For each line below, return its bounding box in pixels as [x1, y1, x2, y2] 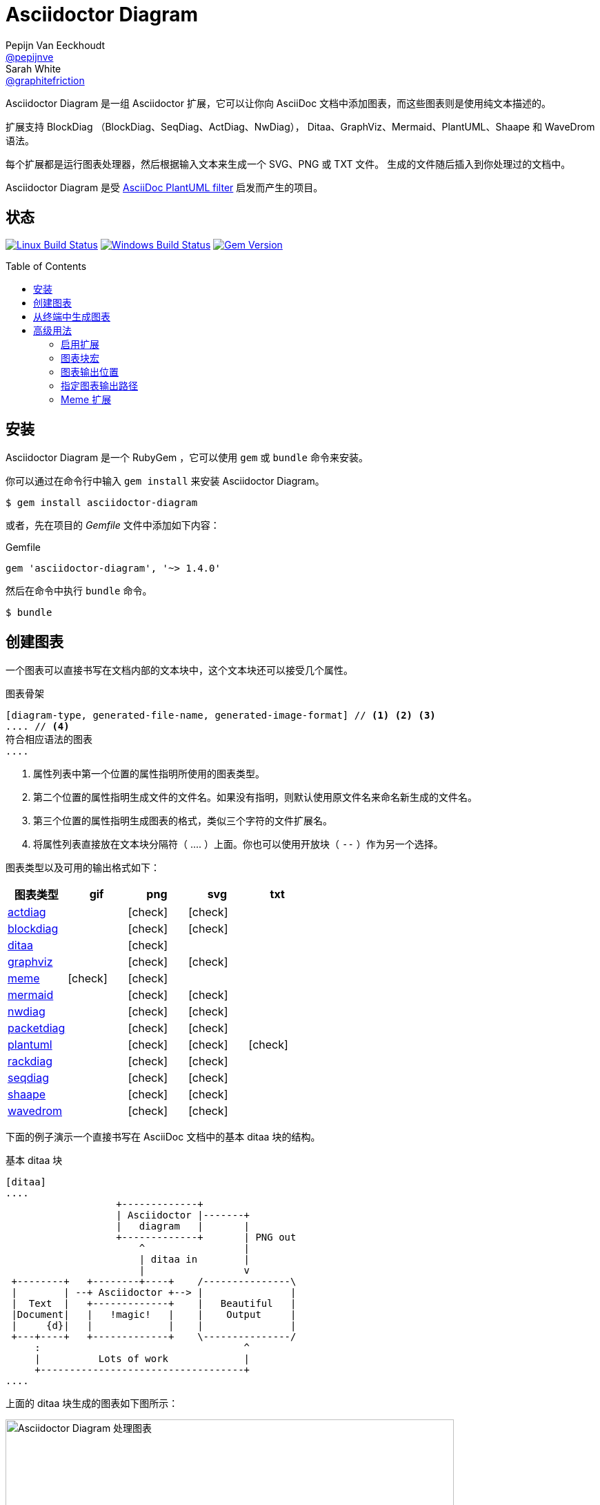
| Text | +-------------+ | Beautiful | [11, 1298, 297, 1310]
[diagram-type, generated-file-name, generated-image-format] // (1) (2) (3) [6, 710, 436, 721]
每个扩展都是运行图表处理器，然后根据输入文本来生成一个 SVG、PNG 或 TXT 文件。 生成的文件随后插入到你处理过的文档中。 [6, 157, 571, 170]
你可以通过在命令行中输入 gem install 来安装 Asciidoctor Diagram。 [6, 475, 325, 487]
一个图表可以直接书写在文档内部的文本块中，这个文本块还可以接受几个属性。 [6, 664, 353, 677]
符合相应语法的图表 [6, 734, 92, 746]
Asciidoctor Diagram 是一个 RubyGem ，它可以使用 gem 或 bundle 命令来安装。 [6, 451, 368, 464]
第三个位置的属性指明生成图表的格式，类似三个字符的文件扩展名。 [33, 815, 332, 827]
